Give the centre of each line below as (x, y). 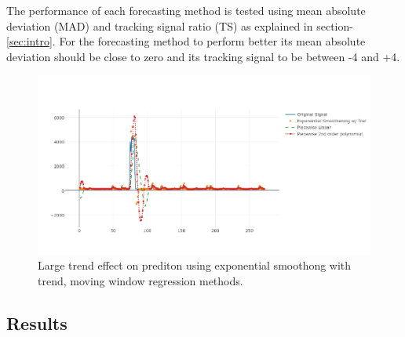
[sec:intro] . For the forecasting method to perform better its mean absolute (186, 41)
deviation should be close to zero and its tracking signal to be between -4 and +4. (203, 56)
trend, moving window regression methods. (140, 280)
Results (37, 323)
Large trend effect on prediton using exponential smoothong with (195, 265)
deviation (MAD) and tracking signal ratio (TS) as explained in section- (180, 25)
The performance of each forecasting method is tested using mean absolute (186, 10)
